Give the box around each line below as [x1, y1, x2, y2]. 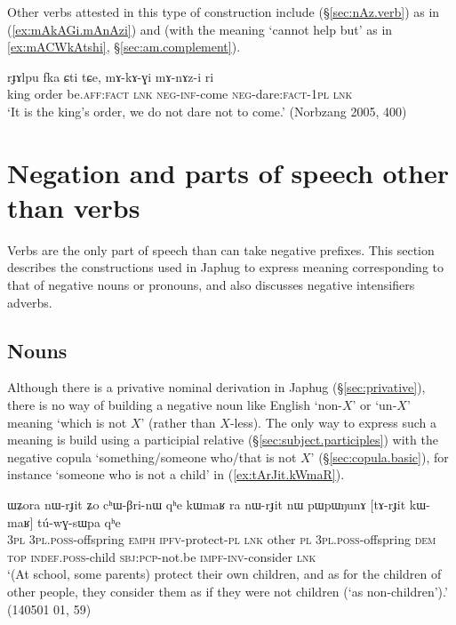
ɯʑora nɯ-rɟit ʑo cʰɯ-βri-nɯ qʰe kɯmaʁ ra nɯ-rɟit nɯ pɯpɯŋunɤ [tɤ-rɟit [7, 495, 406, 514]
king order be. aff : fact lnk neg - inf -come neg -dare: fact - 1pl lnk [7, 84, 353, 103]
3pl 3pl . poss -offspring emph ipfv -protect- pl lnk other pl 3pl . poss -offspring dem [7, 530, 436, 549]
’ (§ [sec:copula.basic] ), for [310, 447, 449, 466]
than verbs [7, 188, 140, 225]
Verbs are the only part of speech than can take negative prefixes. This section [7, 240, 435, 259]
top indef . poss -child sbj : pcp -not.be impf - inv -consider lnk [7, 547, 316, 565]
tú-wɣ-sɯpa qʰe [37, 512, 121, 531]
